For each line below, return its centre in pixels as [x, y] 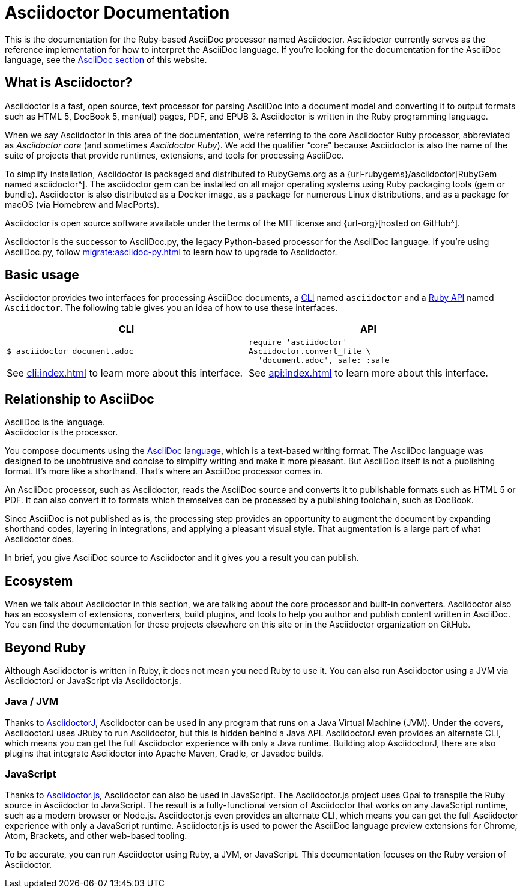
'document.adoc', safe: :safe [324, 360]
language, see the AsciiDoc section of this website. [106, 59]
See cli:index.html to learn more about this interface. [125, 373]
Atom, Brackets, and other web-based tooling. [96, 836]
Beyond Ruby [45, 647]
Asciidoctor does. [40, 539]
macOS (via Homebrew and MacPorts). [82, 204]
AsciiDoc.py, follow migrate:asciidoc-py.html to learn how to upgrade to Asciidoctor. [171, 252]
